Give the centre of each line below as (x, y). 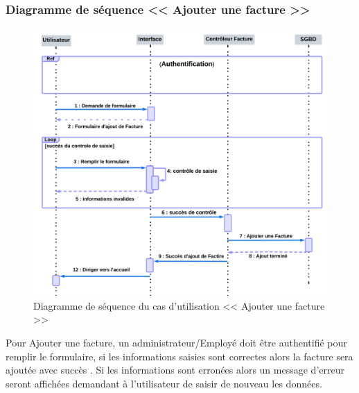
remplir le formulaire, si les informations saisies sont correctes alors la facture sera (179, 356)
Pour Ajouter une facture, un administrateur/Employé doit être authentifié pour (176, 343)
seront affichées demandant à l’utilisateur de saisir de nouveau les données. (164, 383)
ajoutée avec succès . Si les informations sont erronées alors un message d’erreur (175, 370)
